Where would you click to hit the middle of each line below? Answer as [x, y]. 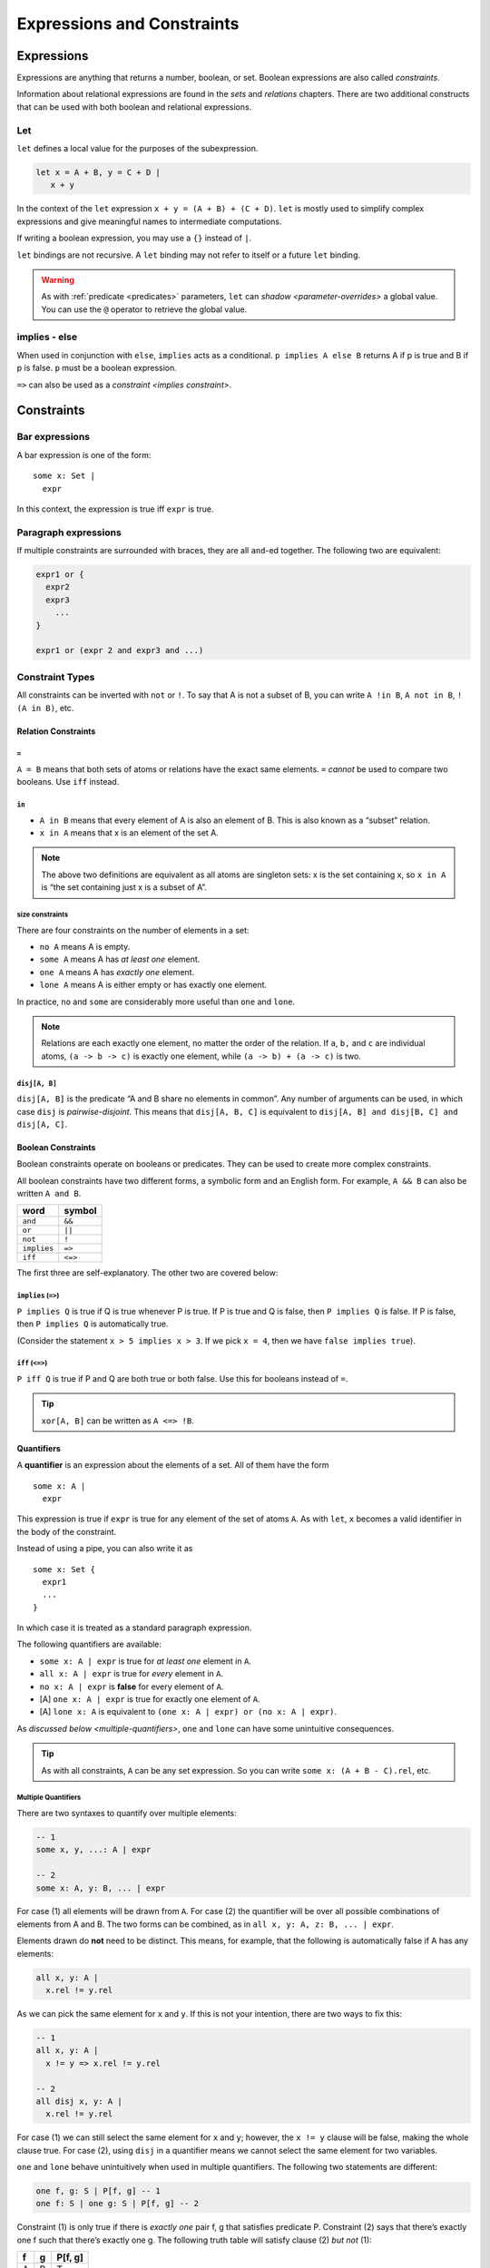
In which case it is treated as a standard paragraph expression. [134, 1628]
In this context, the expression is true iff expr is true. [115, 509]
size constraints [43, 915]
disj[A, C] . [42, 1124]
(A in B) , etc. [45, 708]
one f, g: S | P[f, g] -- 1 [98, 2191]
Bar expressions [54, 437]
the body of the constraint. [67, 1531]
